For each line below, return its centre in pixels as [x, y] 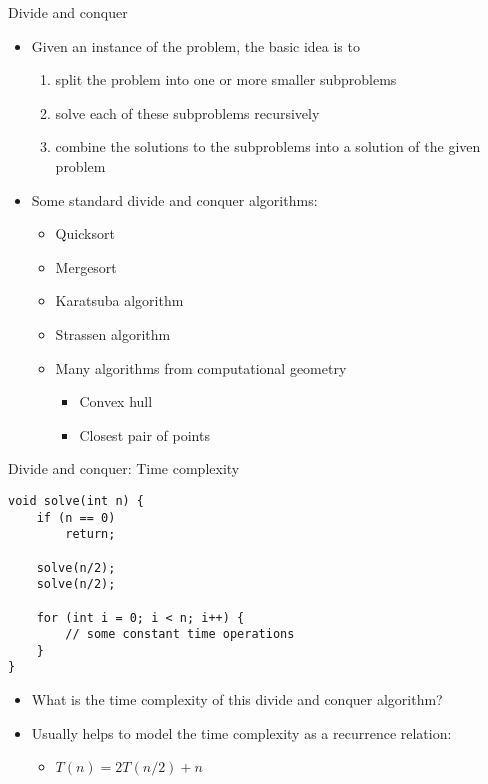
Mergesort [86, 266]
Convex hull [116, 401]
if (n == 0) [76, 517]
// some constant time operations [180, 634]
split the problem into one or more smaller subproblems [226, 79]
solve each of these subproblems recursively [187, 112]
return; [90, 534]
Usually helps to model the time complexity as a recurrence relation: [241, 732]
